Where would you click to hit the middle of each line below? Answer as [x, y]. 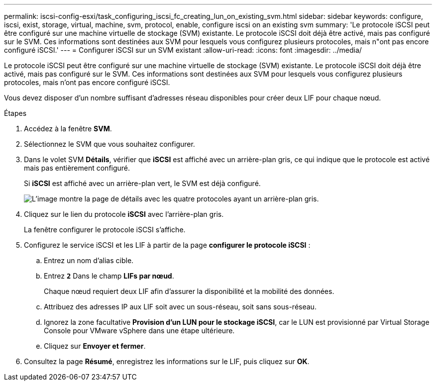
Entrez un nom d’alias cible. [89, 260]
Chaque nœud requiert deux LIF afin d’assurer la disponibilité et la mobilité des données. [189, 291]
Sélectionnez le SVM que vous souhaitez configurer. [109, 144]
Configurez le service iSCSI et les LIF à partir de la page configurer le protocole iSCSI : [167, 245]
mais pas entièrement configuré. [77, 168]
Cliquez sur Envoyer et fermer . [95, 346]
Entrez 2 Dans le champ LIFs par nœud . [109, 276]
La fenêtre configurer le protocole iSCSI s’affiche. [105, 230]
